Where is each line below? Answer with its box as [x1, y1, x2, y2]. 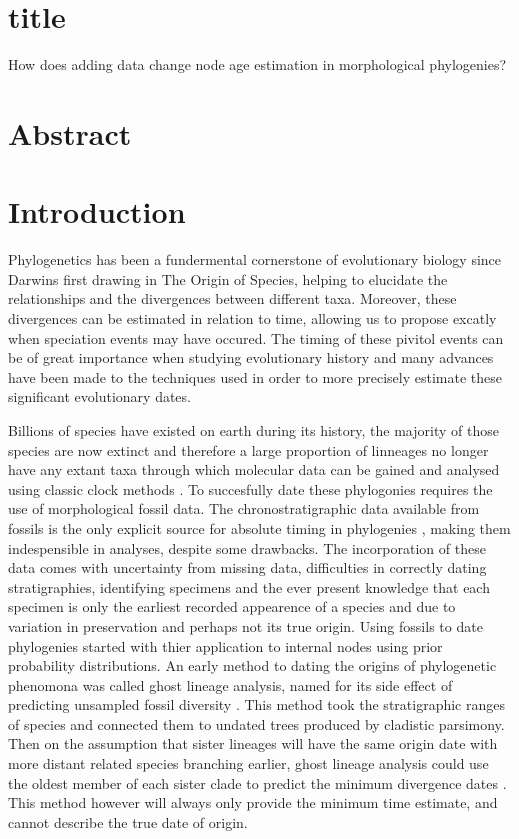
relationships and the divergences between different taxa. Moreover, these [8, 288, 457, 309]
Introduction [8, 191, 186, 232]
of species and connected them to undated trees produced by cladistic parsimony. [8, 713, 505, 734]
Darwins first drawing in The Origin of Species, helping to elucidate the [8, 268, 448, 289]
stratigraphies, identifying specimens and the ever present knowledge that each [8, 576, 490, 597]
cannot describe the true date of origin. [8, 811, 248, 832]
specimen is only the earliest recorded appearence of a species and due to [8, 596, 456, 617]
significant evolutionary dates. [8, 386, 191, 407]
